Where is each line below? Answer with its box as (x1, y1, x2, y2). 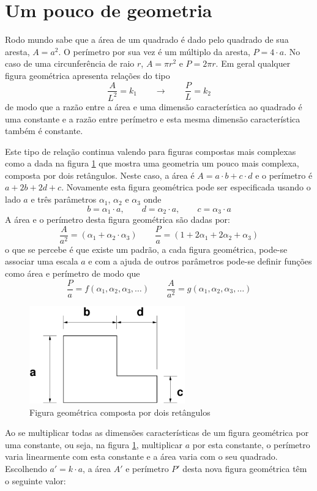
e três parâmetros (31, 193, 97, 206)
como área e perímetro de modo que (5, 266, 140, 279)
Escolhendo (5, 462, 47, 475)
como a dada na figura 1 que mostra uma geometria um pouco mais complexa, (5, 157, 299, 170)
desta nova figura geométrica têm (182, 462, 307, 475)
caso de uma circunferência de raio (5, 57, 135, 70)
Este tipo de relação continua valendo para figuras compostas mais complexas (5, 144, 296, 157)
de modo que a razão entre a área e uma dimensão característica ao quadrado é (5, 100, 302, 113)
